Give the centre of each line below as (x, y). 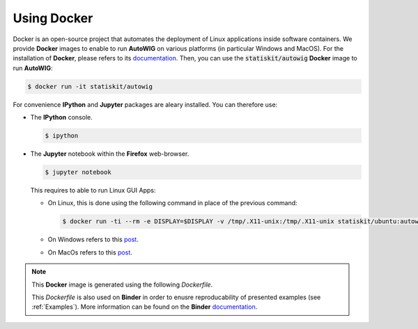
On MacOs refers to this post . (90, 252)
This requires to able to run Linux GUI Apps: (93, 191)
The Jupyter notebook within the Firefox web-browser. (110, 154)
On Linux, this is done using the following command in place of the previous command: (172, 203)
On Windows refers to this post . (93, 239)
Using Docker (53, 18)
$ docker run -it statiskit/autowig (90, 86)
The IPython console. (62, 118)
